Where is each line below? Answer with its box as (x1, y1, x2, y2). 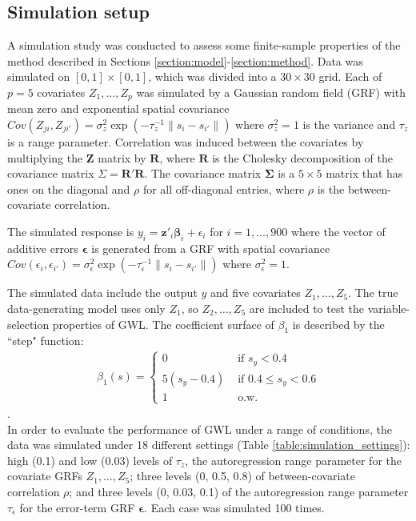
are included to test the (249, 299, 364, 316)
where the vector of (290, 223, 386, 239)
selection (7, 315, 50, 332)
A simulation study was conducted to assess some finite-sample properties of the (7, 37, 401, 54)
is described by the (292, 315, 385, 332)
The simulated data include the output (7, 284, 198, 301)
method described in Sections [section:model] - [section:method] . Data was (7, 52, 363, 69)
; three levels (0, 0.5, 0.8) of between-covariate (130, 467, 355, 484)
